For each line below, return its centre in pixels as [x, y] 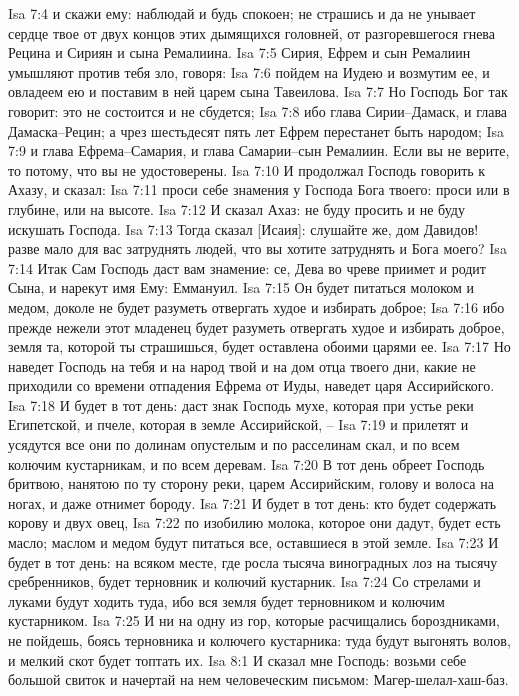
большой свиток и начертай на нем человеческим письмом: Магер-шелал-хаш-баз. [258, 679]
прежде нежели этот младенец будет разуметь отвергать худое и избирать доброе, [256, 326]
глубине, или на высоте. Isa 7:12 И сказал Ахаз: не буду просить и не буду [236, 208]
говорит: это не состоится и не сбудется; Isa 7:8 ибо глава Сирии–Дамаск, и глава [258, 110]
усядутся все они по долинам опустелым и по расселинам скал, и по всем [234, 444]
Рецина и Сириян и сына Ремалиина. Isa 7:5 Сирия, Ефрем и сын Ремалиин [239, 52]
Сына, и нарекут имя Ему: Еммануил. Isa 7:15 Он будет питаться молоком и [241, 287]
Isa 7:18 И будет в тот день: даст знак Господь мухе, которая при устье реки [241, 404]
